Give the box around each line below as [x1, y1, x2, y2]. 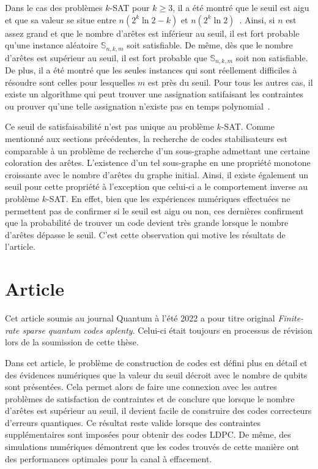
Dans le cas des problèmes [5, 1, 103, 13]
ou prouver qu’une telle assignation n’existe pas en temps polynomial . [5, 99, 270, 112]
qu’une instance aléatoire [5, 39, 98, 51]
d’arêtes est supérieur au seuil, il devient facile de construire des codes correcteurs [5, 404, 312, 417]
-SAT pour [109, 1, 150, 13]
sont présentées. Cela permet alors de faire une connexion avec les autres [5, 380, 277, 393]
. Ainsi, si [239, 13, 275, 26]
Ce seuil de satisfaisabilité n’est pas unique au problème [5, 120, 214, 133]
